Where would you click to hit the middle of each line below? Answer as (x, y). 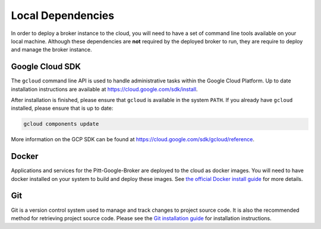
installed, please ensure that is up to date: (62, 108)
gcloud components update (61, 124)
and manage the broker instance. (51, 50)
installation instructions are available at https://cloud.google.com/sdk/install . (104, 89)
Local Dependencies (63, 15)
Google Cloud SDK (46, 67)
